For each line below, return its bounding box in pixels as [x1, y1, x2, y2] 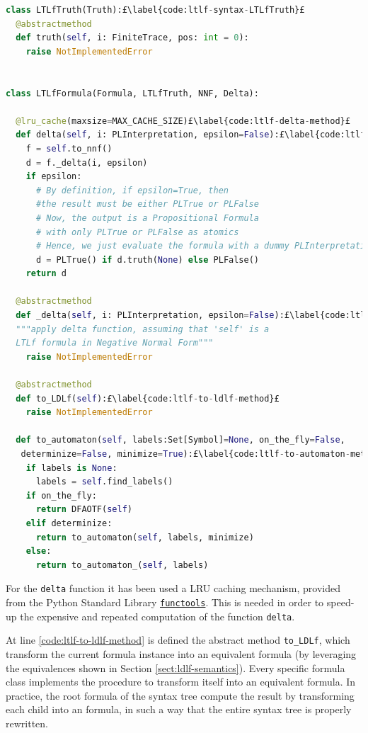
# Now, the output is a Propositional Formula [35, 212, 259, 223]
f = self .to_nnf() [25, 143, 113, 154]
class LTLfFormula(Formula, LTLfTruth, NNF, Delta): [6, 88, 259, 98]
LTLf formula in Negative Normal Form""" [16, 338, 214, 348]
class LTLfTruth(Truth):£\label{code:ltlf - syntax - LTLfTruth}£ [6, 5, 305, 15]
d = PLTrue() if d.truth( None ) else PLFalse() [35, 254, 260, 265]
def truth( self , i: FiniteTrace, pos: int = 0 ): [16, 33, 249, 43]
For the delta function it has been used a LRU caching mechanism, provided [6, 581, 341, 596]
